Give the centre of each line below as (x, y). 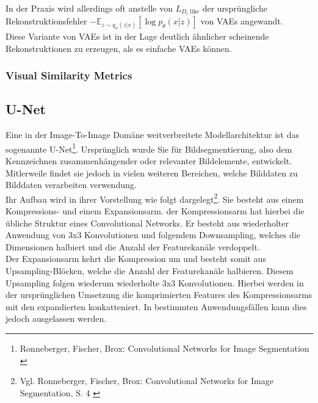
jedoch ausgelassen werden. (56, 318)
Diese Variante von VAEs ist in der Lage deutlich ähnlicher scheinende (137, 36)
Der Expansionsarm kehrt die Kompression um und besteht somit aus (136, 259)
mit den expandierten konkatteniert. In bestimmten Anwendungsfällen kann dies (156, 306)
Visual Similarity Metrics (69, 75)
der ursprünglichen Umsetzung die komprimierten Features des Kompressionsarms (159, 295)
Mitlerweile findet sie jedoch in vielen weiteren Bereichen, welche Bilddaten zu (152, 172)
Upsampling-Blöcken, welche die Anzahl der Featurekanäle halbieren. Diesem (150, 271)
